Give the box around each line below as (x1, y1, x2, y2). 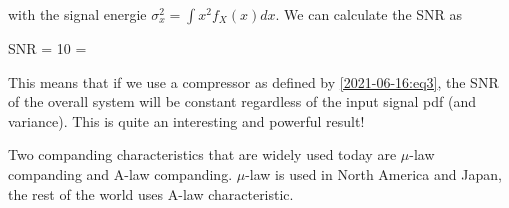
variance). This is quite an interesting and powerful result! (8, 110, 365, 131)
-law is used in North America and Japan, (245, 163, 502, 184)
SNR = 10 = (8, 38, 87, 58)
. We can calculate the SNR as (275, 4, 463, 24)
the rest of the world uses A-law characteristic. (8, 183, 294, 204)
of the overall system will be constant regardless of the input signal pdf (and (8, 91, 477, 112)
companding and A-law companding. (8, 163, 233, 184)
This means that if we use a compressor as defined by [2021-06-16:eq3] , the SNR (8, 71, 499, 92)
